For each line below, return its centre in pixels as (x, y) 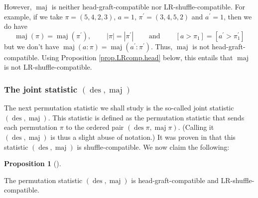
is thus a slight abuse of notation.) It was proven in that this (143, 137)
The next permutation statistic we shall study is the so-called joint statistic (119, 108)
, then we (238, 16)
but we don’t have (32, 46)
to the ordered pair (95, 127)
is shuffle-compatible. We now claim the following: (153, 147)
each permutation (31, 127)
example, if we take (33, 16)
